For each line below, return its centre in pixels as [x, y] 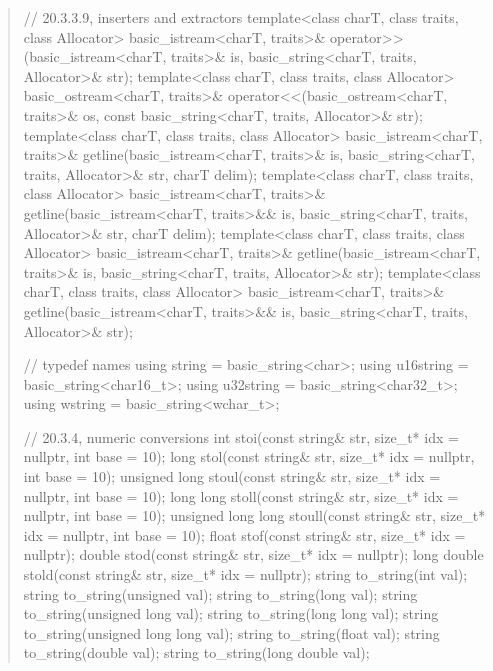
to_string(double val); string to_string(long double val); [196, 652]
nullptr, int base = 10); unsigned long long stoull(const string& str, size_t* [254, 515]
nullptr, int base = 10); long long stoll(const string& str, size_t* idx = [241, 495]
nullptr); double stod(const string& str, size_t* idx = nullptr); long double [253, 554]
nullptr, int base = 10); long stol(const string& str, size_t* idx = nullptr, [249, 456]
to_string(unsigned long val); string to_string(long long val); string [231, 613]
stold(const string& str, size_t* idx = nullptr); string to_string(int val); [245, 574]
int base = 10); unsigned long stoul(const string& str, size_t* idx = [232, 476]
